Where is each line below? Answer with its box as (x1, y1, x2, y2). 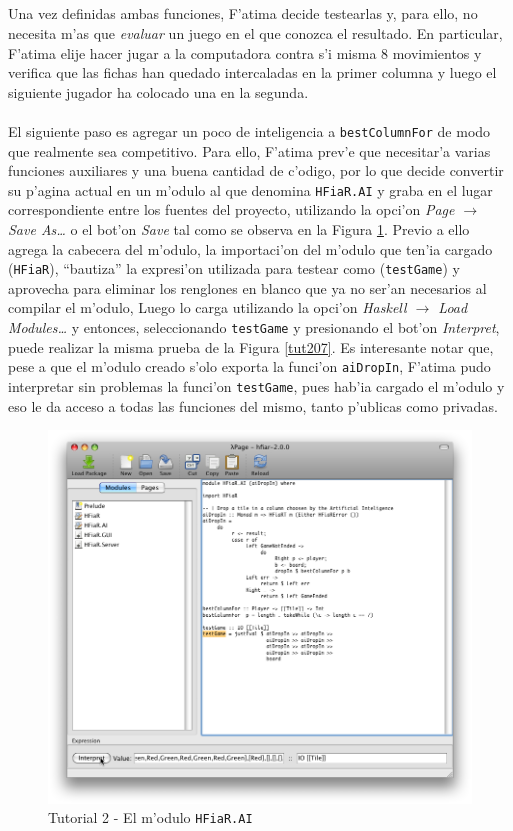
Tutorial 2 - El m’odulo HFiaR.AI (48, 807, 253, 828)
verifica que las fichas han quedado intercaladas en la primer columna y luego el (8, 62, 497, 83)
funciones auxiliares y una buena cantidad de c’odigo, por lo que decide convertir (8, 160, 504, 181)
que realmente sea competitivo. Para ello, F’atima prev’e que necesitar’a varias (8, 140, 491, 161)
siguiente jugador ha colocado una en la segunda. (8, 81, 309, 102)
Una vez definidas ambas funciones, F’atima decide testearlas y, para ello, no (8, 3, 478, 24)
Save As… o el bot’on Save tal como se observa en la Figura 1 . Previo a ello (8, 219, 470, 240)
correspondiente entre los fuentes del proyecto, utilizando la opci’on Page (8, 199, 455, 220)
